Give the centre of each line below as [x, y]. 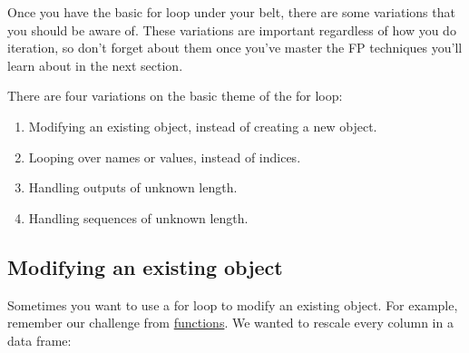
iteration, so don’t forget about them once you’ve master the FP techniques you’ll [235, 48]
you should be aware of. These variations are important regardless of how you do [232, 29]
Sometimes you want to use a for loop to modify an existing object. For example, [233, 304]
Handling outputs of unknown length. [133, 187]
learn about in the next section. [95, 65]
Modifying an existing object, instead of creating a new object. [203, 126]
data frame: [39, 340]
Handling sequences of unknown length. [138, 217]
